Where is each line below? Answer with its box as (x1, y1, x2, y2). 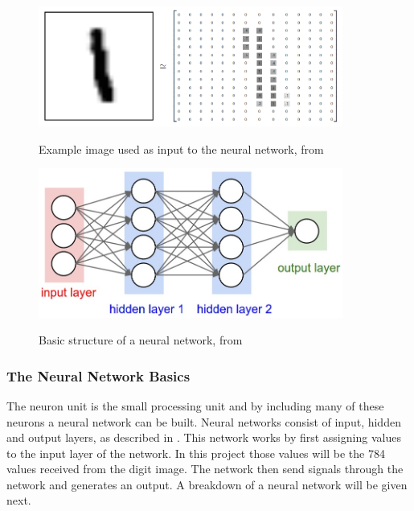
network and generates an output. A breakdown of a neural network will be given (6, 476, 408, 492)
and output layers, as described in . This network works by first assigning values (6, 429, 401, 446)
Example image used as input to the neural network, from (39, 140, 324, 157)
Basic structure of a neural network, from (39, 332, 243, 348)
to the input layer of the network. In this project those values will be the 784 (6, 444, 385, 461)
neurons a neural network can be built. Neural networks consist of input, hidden (6, 413, 401, 430)
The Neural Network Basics (6, 365, 191, 385)
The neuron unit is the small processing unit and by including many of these (6, 397, 384, 414)
